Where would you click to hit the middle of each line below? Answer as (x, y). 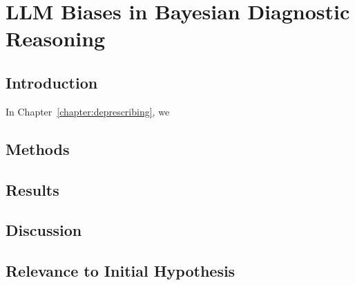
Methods (38, 148)
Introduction (52, 82)
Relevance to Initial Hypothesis (121, 271)
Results (32, 189)
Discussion (44, 230)
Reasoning (56, 38)
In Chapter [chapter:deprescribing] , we (88, 111)
